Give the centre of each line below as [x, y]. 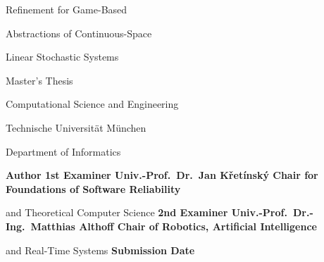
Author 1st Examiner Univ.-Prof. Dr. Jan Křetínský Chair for [162, 175]
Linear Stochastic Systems [62, 57]
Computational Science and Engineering [92, 104]
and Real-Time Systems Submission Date [100, 250]
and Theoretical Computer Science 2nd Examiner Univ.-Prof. [147, 212]
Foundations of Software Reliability [93, 188]
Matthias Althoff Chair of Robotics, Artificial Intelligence [174, 226]
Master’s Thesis [39, 80]
